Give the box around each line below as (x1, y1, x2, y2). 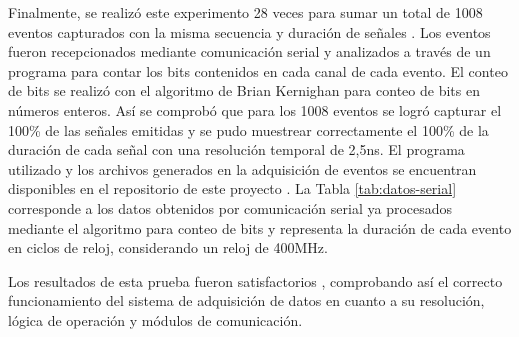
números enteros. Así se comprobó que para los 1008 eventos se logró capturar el (8, 99, 502, 120)
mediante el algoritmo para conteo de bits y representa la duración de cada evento (8, 217, 512, 238)
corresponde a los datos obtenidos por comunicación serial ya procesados (8, 197, 453, 218)
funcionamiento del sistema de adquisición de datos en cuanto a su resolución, (8, 290, 485, 311)
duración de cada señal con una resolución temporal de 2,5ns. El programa (8, 139, 465, 160)
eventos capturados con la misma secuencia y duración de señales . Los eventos (8, 21, 491, 42)
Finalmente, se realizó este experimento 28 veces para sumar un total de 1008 (8, 2, 483, 22)
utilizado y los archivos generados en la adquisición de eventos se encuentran (8, 158, 477, 179)
